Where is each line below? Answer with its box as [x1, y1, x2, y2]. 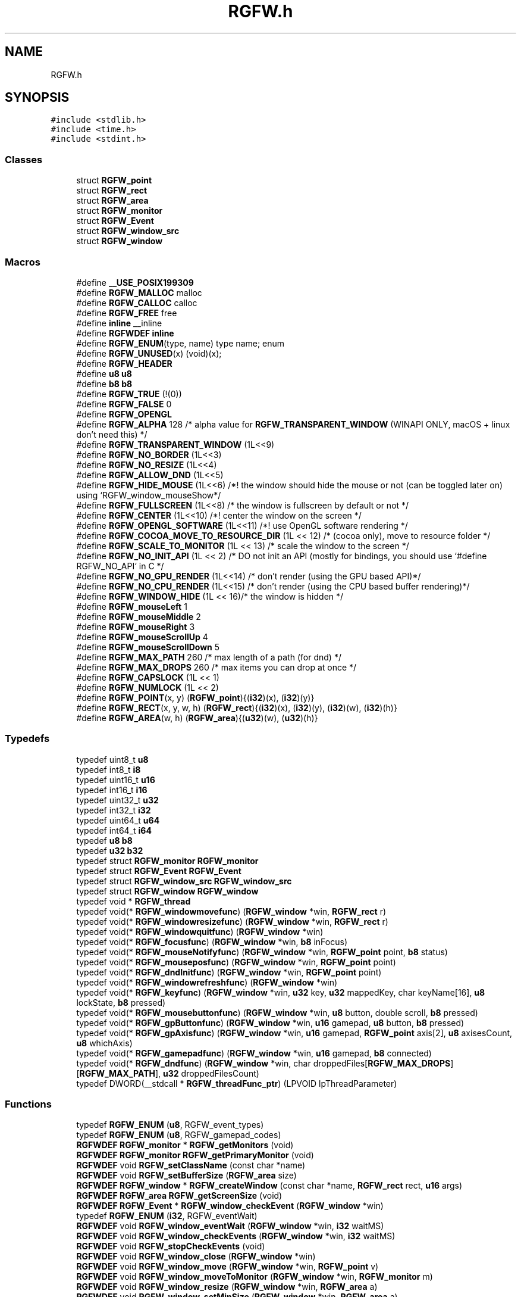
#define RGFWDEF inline [76, 328, 174, 338]
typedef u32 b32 [76, 845, 143, 856]
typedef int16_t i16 [76, 784, 147, 795]
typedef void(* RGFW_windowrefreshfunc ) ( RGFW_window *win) [76, 977, 338, 987]
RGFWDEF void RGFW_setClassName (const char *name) [76, 1160, 306, 1171]
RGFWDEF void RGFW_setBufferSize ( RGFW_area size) [76, 1170, 297, 1181]
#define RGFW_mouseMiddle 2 [76, 611, 201, 622]
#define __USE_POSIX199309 [76, 277, 194, 288]
